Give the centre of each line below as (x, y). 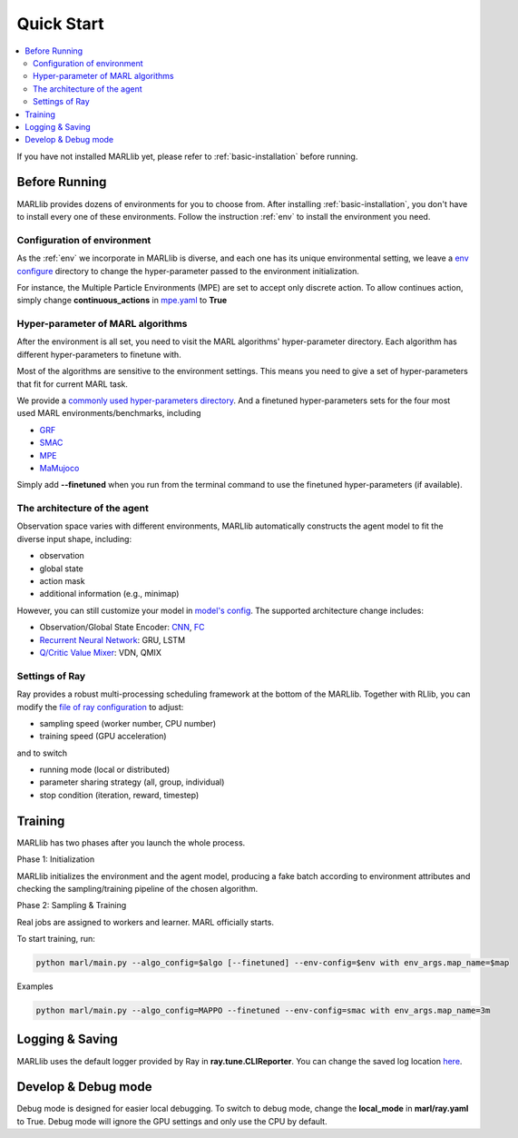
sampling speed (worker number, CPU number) (128, 723)
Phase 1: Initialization (56, 859)
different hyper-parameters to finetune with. (99, 354)
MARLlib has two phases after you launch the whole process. (131, 842)
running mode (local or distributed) (105, 770)
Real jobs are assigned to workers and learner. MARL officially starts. (145, 922)
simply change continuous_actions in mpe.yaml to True (122, 301)
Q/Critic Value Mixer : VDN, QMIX (101, 652)
